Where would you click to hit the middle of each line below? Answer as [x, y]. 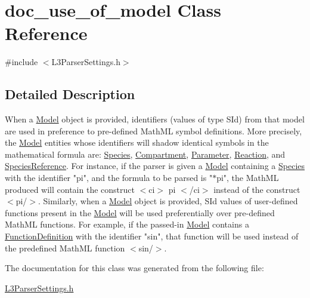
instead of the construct [257, 189]
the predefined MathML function [65, 248]
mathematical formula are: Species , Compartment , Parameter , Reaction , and [145, 154]
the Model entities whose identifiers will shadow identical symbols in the [137, 142]
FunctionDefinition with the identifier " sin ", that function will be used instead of [152, 236]
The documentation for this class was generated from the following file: [134, 268]
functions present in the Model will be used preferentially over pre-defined [140, 212]
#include [21, 62]
